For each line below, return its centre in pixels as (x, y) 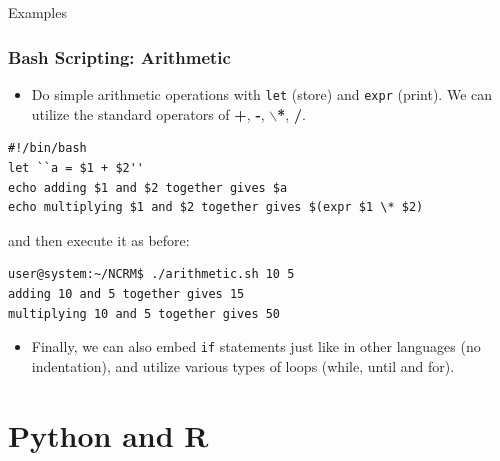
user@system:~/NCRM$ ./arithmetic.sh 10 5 (151, 274)
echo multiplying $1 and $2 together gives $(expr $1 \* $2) (216, 207)
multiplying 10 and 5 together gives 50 (144, 313)
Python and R (108, 434)
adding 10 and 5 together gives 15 (126, 294)
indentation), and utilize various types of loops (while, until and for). (243, 365)
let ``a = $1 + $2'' (76, 168)
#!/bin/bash (47, 148)
